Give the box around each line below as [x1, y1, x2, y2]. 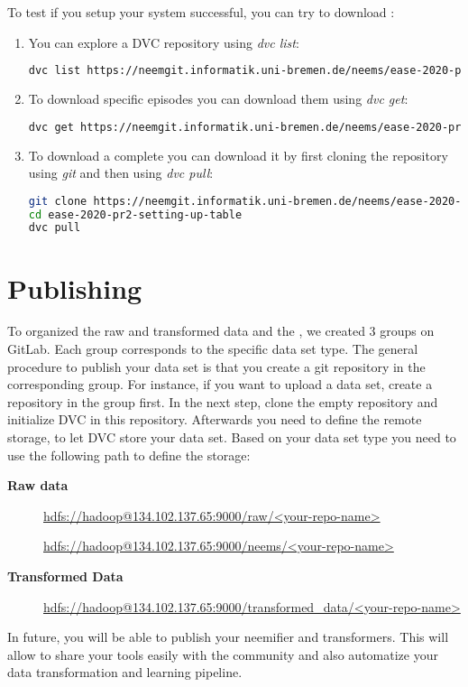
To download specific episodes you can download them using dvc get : [28, 89, 408, 108]
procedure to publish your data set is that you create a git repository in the [7, 357, 426, 376]
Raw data [7, 476, 69, 495]
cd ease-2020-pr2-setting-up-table [28, 208, 243, 221]
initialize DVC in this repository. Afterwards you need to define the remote [7, 410, 422, 429]
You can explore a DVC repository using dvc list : [28, 32, 299, 51]
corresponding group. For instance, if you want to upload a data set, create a [7, 375, 433, 394]
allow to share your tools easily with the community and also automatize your [7, 645, 438, 664]
